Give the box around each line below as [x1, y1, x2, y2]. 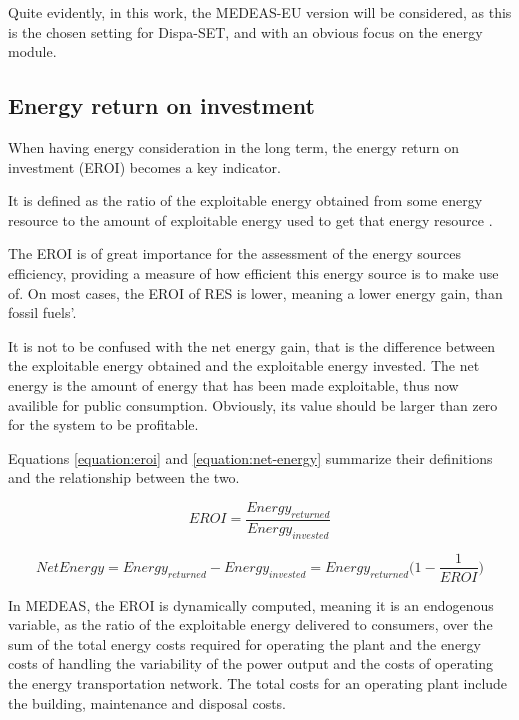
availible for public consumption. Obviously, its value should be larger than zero [8, 394, 498, 415]
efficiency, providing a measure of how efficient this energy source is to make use [8, 262, 499, 283]
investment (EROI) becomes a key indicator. [8, 156, 281, 177]
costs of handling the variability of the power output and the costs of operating [8, 653, 494, 674]
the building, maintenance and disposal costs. [8, 692, 286, 713]
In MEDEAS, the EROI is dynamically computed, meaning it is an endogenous [8, 594, 494, 615]
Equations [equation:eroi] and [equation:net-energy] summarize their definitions [8, 447, 493, 468]
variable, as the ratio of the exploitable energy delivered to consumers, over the [8, 614, 493, 635]
